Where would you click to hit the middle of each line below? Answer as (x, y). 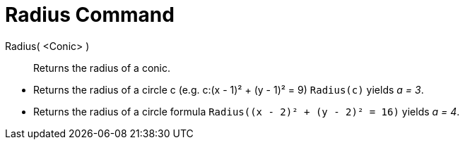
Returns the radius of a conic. (102, 68)
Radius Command (90, 15)
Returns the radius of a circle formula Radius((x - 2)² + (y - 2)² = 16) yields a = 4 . (247, 111)
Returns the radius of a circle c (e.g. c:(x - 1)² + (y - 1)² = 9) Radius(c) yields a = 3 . (229, 89)
